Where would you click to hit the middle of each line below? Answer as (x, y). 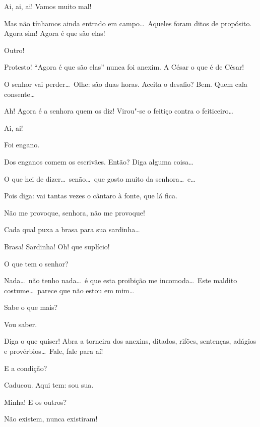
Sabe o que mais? (31, 307)
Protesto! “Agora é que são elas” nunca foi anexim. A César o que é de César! (124, 67)
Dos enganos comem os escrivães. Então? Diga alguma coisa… (99, 161)
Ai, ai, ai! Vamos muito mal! (48, 6)
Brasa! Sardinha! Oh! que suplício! (57, 246)
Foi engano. (22, 145)
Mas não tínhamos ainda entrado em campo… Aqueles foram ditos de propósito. (128, 23)
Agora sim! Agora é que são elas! (55, 33)
